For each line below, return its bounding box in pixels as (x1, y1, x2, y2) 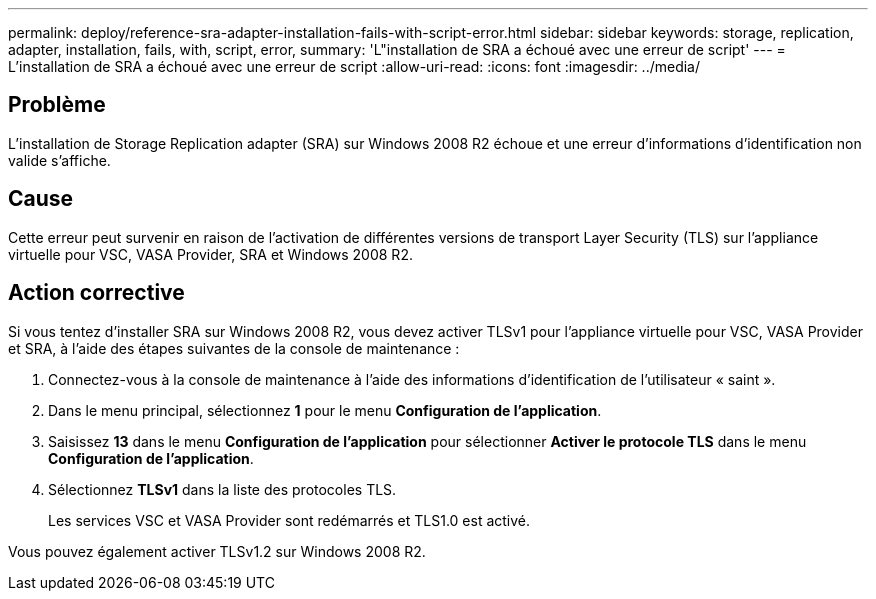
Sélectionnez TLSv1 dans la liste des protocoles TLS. (48, 480, 397, 498)
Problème (8, 92, 106, 118)
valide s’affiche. (8, 151, 111, 169)
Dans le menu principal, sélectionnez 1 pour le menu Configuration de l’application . (48, 401, 602, 419)
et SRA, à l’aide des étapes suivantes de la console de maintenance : (8, 339, 460, 357)
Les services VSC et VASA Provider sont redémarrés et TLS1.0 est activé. (48, 511, 531, 529)
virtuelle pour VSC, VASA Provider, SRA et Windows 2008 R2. (8, 245, 413, 263)
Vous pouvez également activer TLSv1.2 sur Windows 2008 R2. (8, 542, 426, 560)
